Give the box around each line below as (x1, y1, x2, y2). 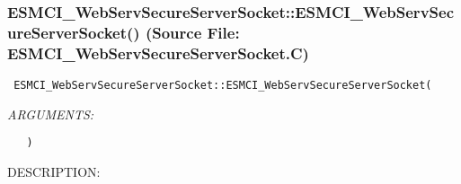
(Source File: (145, 21, 240, 43)
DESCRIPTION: (7, 162, 101, 180)
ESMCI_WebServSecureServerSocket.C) (7, 41, 309, 64)
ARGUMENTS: (7, 104, 94, 123)
